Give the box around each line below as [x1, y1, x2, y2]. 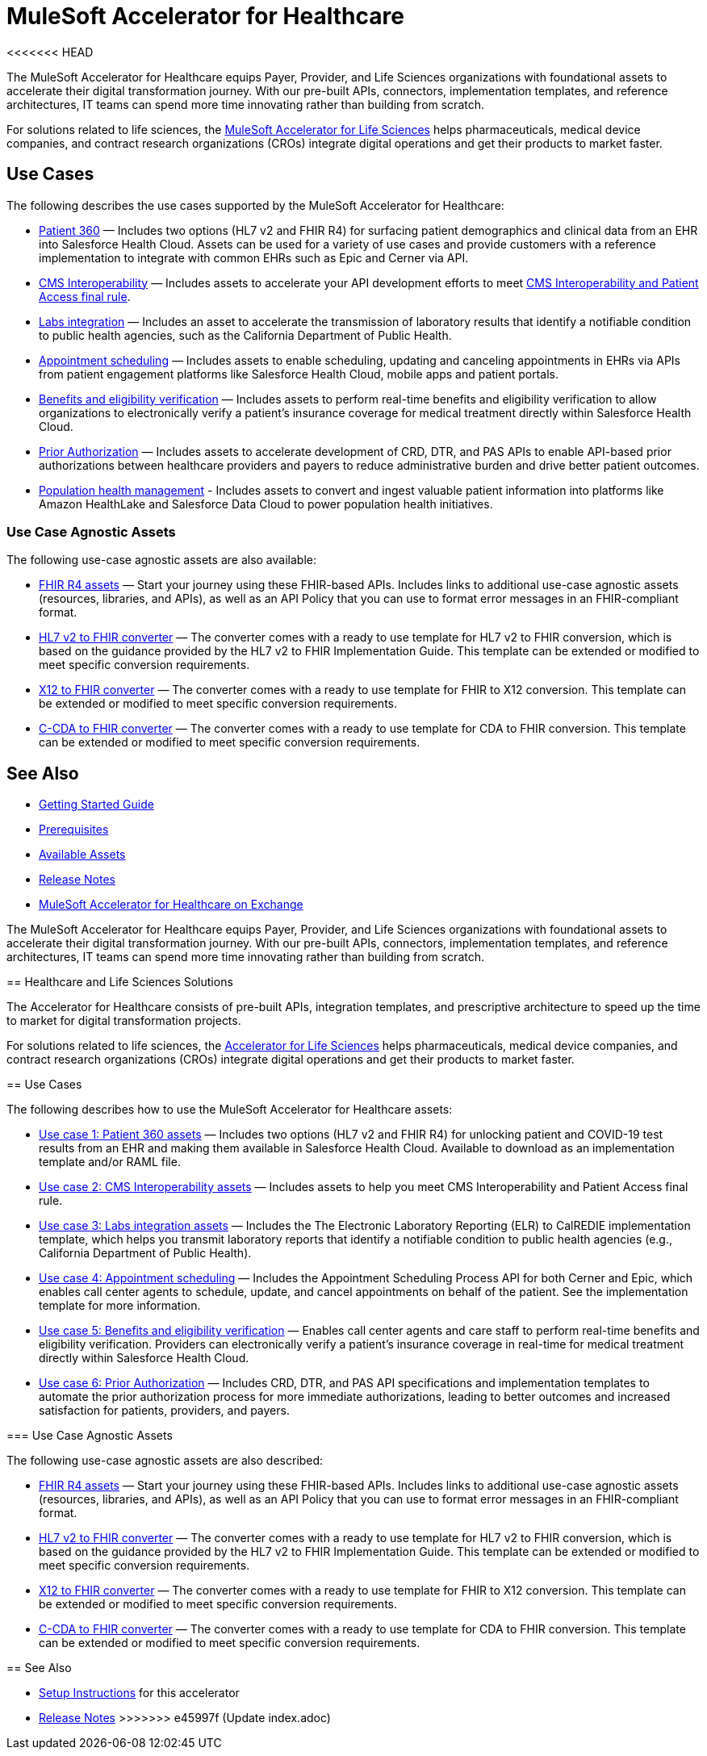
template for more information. [39, 1298, 201, 1313]
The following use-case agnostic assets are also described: [6, 1453, 324, 1468]
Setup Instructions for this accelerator [39, 1686, 240, 1700]
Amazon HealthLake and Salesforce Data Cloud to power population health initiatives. [39, 496, 493, 511]
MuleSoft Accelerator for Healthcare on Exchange [39, 897, 303, 912]
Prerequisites [39, 822, 109, 837]
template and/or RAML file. [39, 1155, 181, 1169]
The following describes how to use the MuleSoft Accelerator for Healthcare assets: [6, 1102, 453, 1117]
